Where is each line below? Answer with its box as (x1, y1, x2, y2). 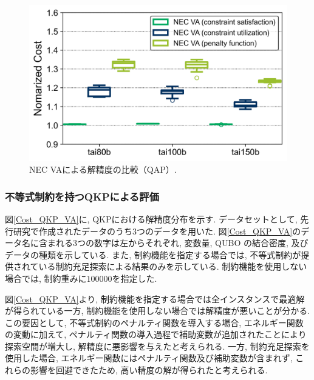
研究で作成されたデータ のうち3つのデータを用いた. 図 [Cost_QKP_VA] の (13, 224, 301, 237)
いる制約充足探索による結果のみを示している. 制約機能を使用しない (38, 260, 307, 273)
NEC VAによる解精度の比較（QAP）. (29, 163, 177, 176)
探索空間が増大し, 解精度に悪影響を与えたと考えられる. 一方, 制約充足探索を (5, 339, 310, 352)
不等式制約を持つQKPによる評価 (5, 188, 159, 204)
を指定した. (112, 272, 157, 284)
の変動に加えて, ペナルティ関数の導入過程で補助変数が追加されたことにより (5, 328, 307, 341)
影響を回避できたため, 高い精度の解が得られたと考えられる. (30, 364, 268, 376)
